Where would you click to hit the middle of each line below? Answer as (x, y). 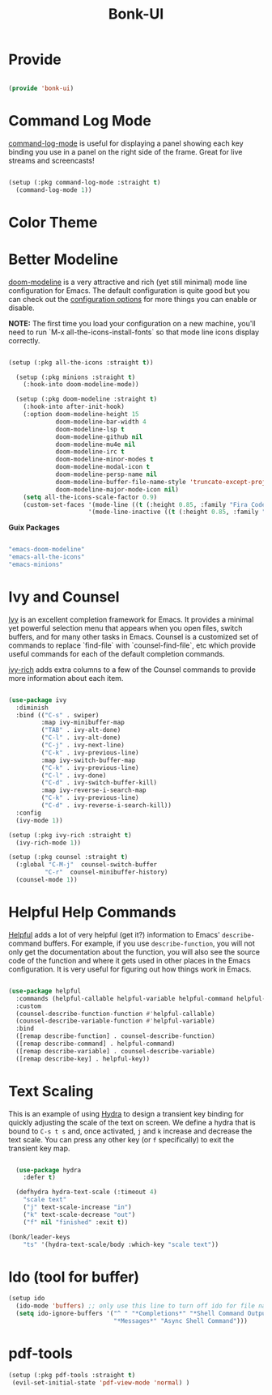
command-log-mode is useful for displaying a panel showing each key (126, 143)
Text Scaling (51, 1091)
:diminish (32, 708)
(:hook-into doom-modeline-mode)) (81, 385)
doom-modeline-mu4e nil (96, 444)
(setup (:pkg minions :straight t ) (76, 377)
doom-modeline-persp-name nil (106, 474)
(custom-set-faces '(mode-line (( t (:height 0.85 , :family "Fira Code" (146, 504)
